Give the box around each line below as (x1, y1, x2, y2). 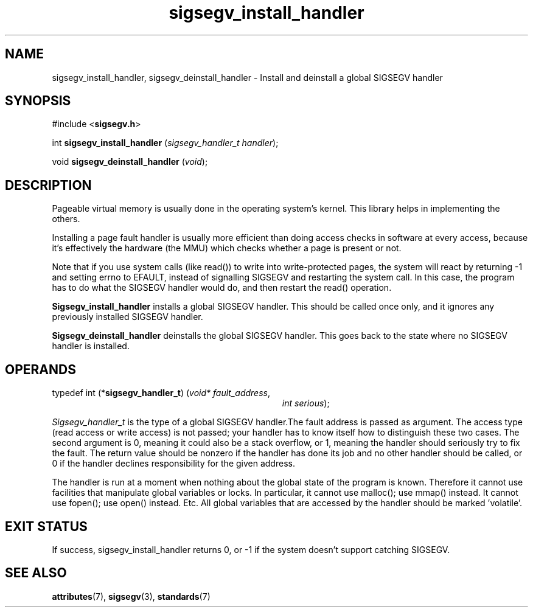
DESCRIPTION (5, 177, 92, 193)
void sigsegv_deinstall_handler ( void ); (52, 156, 208, 167)
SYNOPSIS (5, 93, 71, 109)
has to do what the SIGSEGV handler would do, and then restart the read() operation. (52, 282, 392, 293)
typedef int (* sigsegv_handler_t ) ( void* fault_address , (52, 388, 270, 398)
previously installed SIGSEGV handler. (52, 311, 203, 322)
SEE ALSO (5, 565, 67, 581)
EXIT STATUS (5, 518, 88, 534)
